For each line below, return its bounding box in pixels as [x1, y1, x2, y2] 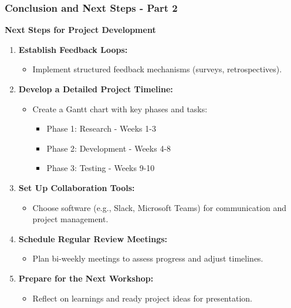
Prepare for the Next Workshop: [18, 272, 154, 284]
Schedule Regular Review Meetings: [18, 232, 167, 245]
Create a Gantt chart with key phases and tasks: [32, 102, 208, 115]
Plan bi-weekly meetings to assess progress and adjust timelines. [32, 252, 263, 265]
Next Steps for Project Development [5, 24, 156, 36]
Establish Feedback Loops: [18, 43, 128, 55]
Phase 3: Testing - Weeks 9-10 [46, 162, 155, 174]
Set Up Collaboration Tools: [18, 181, 135, 193]
